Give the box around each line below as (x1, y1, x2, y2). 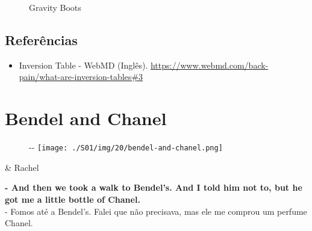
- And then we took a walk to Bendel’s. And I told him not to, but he (5, 181, 302, 194)
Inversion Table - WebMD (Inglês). (19, 58, 148, 71)
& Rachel (5, 161, 39, 173)
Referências (5, 30, 78, 49)
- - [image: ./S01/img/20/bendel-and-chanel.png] (29, 141, 223, 153)
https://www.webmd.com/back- (150, 58, 269, 71)
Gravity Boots (29, 1, 81, 13)
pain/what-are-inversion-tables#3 (19, 70, 143, 83)
